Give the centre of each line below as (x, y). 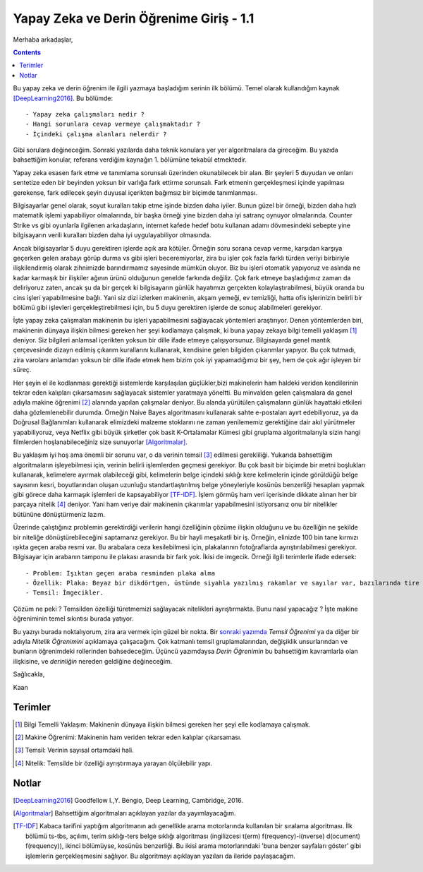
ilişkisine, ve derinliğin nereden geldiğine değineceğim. (93, 661)
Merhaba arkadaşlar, (43, 40)
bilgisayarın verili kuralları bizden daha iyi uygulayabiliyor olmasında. (112, 235)
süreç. (22, 370)
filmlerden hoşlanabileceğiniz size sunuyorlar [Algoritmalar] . (100, 442)
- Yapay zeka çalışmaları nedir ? (85, 114)
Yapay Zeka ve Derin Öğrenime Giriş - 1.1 (134, 18)
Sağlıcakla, (29, 674)
